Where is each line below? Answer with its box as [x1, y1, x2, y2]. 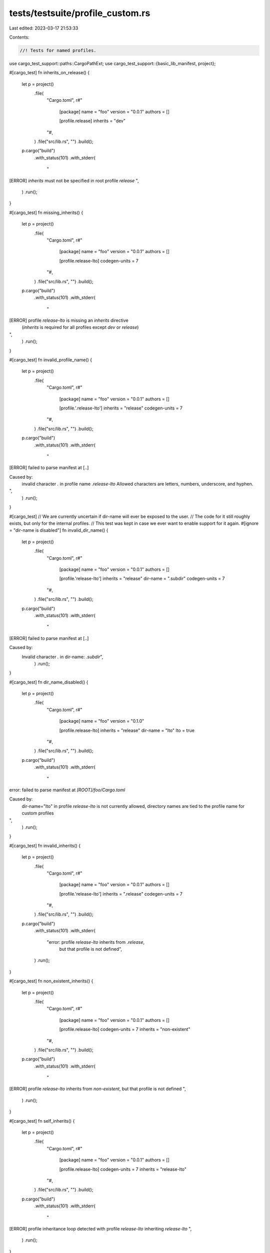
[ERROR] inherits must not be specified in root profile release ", [9, 177, 139, 183]
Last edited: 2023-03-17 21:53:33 [9, 25, 78, 31]
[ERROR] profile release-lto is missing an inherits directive [9, 317, 128, 323]
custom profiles [21, 810, 54, 816]
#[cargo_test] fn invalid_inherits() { [9, 843, 81, 849]
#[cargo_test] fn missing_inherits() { [9, 210, 83, 216]
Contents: [9, 34, 29, 40]
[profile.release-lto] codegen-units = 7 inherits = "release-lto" [59, 1166, 187, 1172]
